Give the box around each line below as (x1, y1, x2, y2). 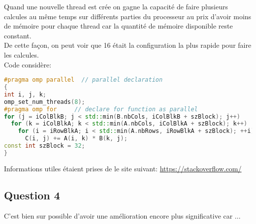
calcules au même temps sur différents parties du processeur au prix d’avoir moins (4, 11, 252, 21)
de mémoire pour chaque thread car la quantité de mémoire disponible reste (4, 21, 233, 31)
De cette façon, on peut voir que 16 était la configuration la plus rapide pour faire (4, 40, 252, 50)
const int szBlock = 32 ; (4, 142, 85, 150)
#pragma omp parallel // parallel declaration (4, 76, 163, 84)
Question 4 (4, 187, 60, 202)
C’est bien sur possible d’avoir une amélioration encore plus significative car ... (4, 210, 241, 221)
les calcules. (4, 49, 39, 60)
